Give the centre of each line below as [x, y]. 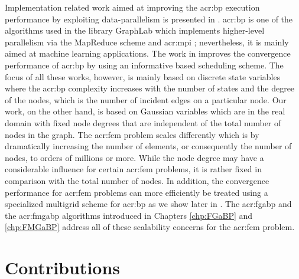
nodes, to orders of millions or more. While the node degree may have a [134, 157]
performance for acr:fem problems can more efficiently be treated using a [136, 192]
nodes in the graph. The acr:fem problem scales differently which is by [132, 134]
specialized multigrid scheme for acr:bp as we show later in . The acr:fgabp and [148, 204]
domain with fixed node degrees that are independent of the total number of [143, 122]
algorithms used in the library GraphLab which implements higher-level [135, 30]
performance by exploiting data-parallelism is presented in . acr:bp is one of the [149, 19]
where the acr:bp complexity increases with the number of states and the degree [150, 88]
